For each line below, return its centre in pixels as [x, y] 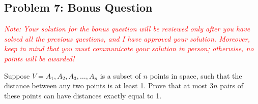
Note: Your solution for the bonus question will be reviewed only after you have [127, 29]
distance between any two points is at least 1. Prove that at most [106, 85]
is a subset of [120, 75]
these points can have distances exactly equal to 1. [83, 95]
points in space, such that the [196, 75]
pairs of [232, 85]
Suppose [17, 75]
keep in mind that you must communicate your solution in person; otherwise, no [129, 48]
